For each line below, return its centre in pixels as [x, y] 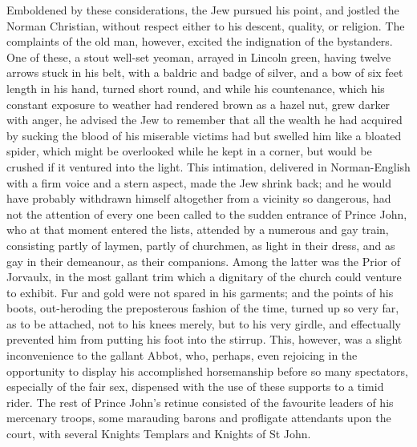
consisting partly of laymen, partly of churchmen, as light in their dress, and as [201, 245]
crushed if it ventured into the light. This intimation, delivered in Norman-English [208, 166]
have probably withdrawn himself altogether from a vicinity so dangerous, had [199, 198]
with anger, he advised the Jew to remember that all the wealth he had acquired [204, 120]
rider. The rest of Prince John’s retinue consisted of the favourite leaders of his [200, 402]
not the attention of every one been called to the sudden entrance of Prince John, [207, 213]
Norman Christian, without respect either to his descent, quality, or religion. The [206, 25]
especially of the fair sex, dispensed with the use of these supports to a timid [195, 387]
